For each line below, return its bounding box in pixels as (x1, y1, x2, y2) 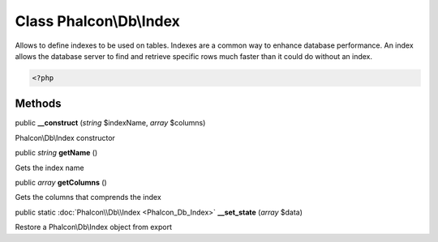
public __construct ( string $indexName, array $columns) (15, 118, 206, 128)
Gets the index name (15, 163, 84, 172)
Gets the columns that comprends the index (15, 193, 161, 202)
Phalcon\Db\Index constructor (15, 133, 115, 142)
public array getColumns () (15, 177, 107, 187)
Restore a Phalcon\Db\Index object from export (15, 223, 173, 232)
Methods (15, 97, 62, 111)
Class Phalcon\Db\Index (15, 12, 180, 30)
